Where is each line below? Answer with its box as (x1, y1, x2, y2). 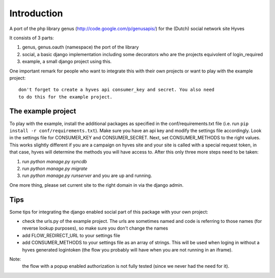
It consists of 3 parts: (9, 35, 54, 41)
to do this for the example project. (18, 94, 113, 99)
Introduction (9, 8, 63, 19)
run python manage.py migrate (22, 165, 88, 171)
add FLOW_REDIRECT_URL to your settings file (22, 232, 121, 238)
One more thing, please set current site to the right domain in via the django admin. (9, 182, 184, 188)
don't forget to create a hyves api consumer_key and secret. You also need (18, 87, 215, 93)
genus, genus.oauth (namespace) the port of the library (22, 44, 139, 50)
